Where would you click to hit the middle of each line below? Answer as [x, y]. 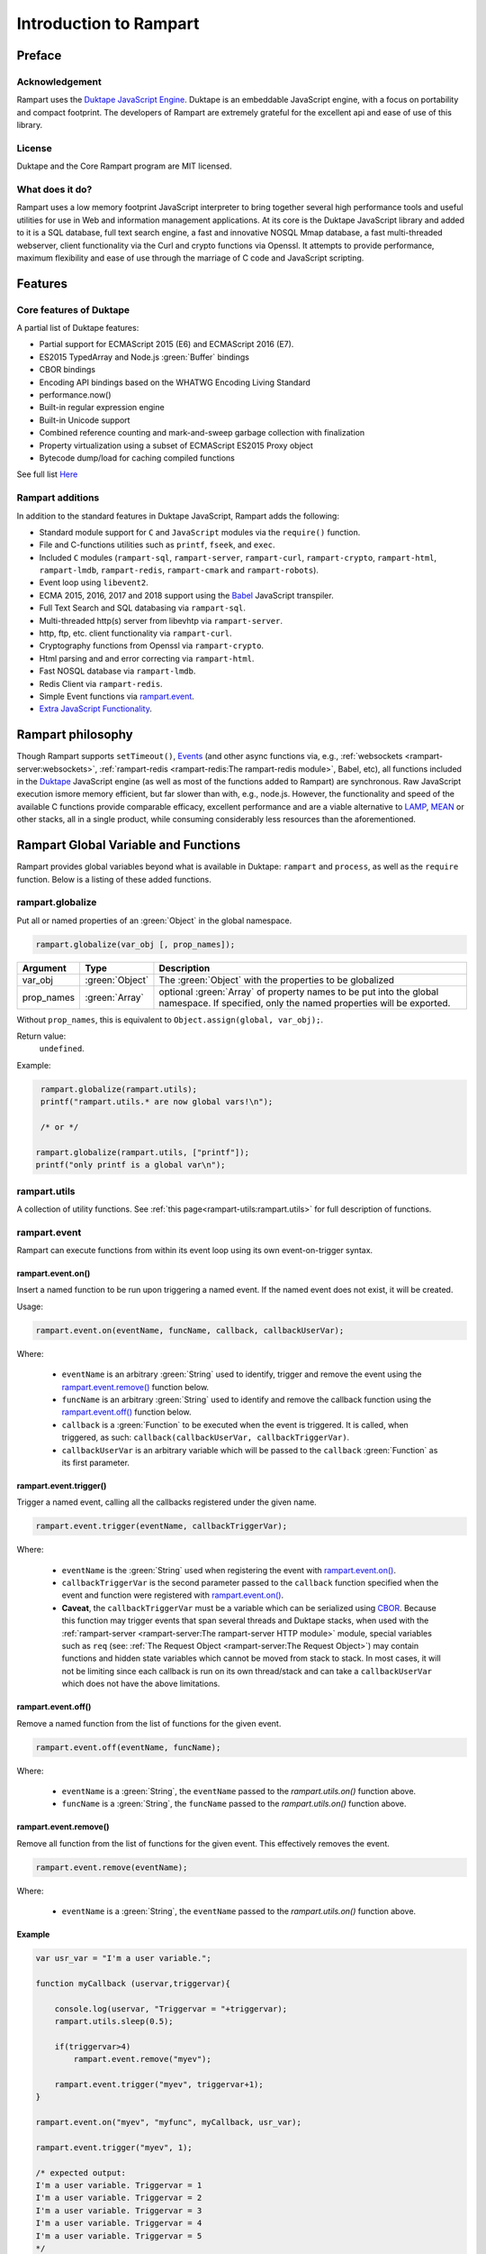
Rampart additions [58, 498]
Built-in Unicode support [85, 420]
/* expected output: [81, 2172]
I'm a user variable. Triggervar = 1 [119, 2185]
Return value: [41, 1036]
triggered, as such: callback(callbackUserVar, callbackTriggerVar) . [206, 1437]
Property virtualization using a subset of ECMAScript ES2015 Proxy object [176, 445]
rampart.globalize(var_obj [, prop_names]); [135, 944]
